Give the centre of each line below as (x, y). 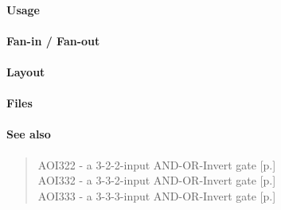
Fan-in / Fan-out (53, 40)
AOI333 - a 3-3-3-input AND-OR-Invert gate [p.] (157, 195)
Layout (26, 71)
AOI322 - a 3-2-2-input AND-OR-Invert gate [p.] (157, 164)
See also (29, 134)
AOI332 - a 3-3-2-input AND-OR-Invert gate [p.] (157, 180)
